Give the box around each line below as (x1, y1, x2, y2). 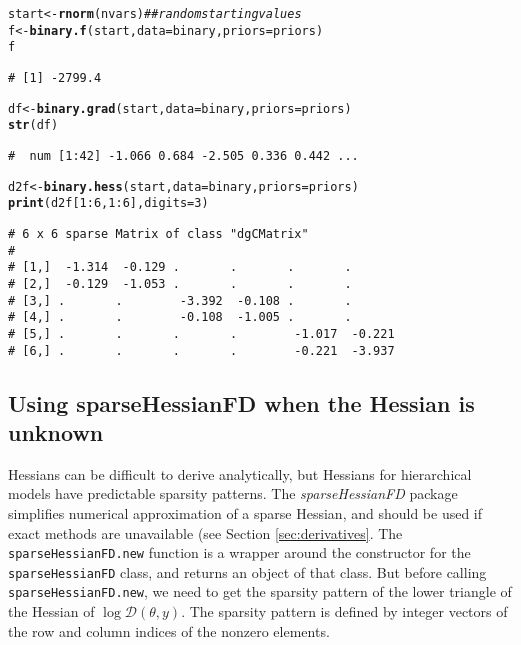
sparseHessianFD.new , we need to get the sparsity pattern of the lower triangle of (8, 581, 512, 602)
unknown (8, 416, 104, 447)
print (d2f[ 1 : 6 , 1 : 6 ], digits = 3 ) (8, 196, 209, 211)
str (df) (8, 118, 59, 133)
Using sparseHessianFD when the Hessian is (8, 387, 475, 418)
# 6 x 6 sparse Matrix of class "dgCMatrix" (8, 226, 309, 241)
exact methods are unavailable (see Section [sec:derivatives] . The (8, 522, 403, 543)
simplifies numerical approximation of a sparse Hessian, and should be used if (8, 502, 483, 523)
